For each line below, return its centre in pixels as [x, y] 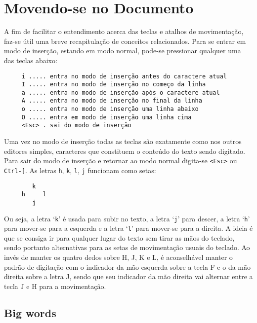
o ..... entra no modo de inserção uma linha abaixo [110, 109]
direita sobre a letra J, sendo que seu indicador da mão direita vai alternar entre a [128, 276]
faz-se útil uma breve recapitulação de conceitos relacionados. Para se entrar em [125, 41]
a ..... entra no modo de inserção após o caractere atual [121, 92]
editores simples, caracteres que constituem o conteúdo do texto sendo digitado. [125, 151]
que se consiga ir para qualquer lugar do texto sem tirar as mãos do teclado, [119, 237]
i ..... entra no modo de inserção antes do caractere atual [124, 76]
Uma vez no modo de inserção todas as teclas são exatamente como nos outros [123, 141]
